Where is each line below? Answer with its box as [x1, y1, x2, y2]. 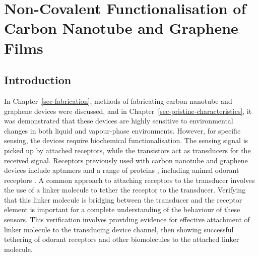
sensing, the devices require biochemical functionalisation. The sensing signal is [4, 135, 248, 146]
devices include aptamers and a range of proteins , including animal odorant [4, 165, 239, 175]
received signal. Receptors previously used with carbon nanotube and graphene [4, 155, 248, 165]
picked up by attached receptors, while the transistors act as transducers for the [4, 145, 251, 155]
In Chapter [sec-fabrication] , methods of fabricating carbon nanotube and [4, 95, 232, 106]
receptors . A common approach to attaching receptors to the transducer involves [4, 174, 255, 185]
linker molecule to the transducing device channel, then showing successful [4, 224, 234, 234]
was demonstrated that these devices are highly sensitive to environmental [4, 115, 233, 126]
